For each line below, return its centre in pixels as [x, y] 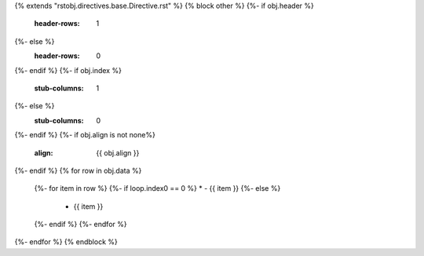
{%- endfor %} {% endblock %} [66, 242]
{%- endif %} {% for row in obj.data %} [78, 170]
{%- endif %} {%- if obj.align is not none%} [85, 135]
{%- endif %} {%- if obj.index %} [68, 70]
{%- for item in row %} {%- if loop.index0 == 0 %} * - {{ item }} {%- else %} [157, 188]
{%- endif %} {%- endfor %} [80, 225]
